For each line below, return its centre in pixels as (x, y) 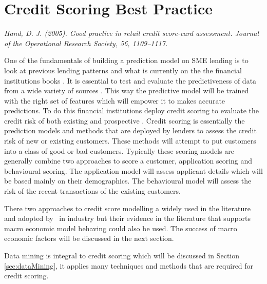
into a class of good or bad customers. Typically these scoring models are (119, 150)
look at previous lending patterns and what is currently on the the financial (123, 70)
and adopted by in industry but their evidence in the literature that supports (128, 218)
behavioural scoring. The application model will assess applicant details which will (133, 170)
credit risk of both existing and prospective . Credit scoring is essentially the (125, 120)
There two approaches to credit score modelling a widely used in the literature (127, 208)
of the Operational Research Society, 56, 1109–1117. (86, 43)
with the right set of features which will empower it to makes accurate (115, 100)
